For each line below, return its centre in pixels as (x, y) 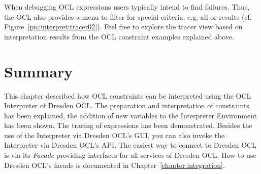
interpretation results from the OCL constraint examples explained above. (119, 36)
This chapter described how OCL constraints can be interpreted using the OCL (128, 95)
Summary (39, 71)
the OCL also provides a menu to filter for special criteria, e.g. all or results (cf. (128, 16)
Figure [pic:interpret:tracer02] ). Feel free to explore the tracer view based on (123, 27)
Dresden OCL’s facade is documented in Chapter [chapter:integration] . (115, 165)
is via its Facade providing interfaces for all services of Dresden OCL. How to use (130, 155)
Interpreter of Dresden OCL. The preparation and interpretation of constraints (127, 105)
